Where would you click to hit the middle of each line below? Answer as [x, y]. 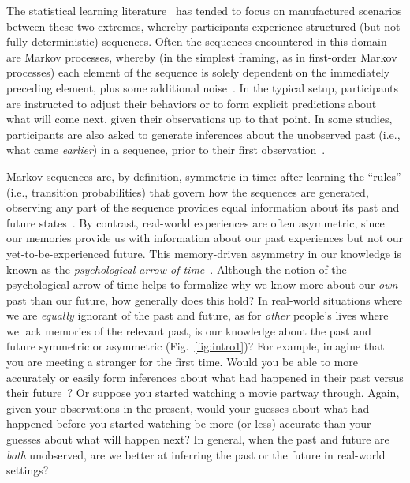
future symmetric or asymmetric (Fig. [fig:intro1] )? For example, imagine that [196, 346]
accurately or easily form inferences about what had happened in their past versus [205, 377]
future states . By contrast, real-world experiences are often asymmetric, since [196, 222]
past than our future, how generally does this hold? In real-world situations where [204, 300]
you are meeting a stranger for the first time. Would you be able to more [183, 362]
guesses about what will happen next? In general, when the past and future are [198, 439]
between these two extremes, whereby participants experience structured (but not [203, 26]
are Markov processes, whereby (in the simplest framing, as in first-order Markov [202, 56]
